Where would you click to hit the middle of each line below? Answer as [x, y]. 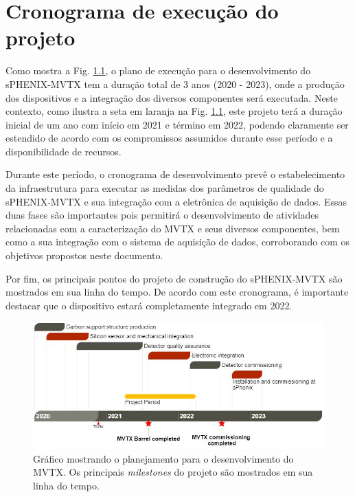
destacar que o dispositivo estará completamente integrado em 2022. [149, 305]
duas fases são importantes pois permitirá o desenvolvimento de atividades [162, 215]
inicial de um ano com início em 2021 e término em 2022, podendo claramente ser [177, 124]
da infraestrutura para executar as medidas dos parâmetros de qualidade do [165, 188]
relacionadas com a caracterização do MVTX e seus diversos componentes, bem [173, 228]
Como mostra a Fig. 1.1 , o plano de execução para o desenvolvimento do [158, 70]
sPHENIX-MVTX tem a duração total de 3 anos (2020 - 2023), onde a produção [175, 84]
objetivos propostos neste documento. [84, 255]
